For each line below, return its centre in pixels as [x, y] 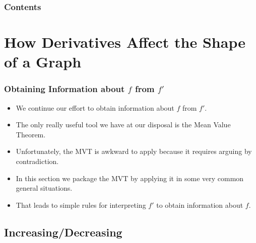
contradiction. [37, 161]
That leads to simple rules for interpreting [81, 205]
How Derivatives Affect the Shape [125, 42]
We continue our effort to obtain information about [95, 107]
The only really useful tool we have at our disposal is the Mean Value [123, 125]
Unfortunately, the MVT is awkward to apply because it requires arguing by [134, 151]
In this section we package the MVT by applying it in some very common [130, 178]
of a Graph [43, 62]
